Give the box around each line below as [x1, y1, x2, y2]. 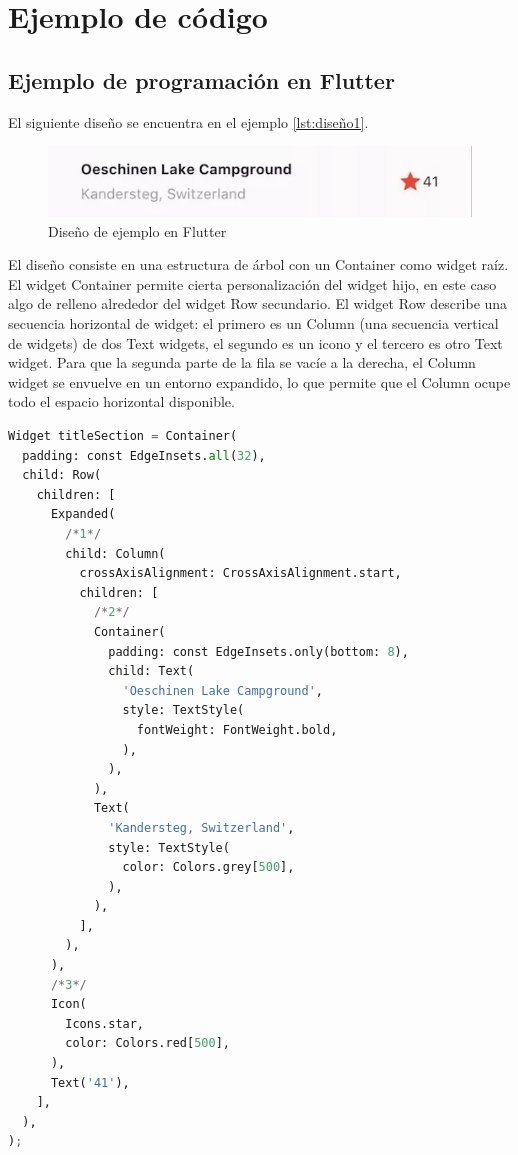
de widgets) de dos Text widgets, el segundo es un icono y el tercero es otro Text [8, 332, 503, 353]
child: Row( [22, 468, 102, 483]
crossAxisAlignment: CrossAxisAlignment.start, [79, 566, 402, 581]
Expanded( [50, 507, 116, 522]
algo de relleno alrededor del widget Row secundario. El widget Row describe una [8, 293, 508, 314]
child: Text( [108, 664, 195, 679]
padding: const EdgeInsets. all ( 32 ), [22, 448, 266, 463]
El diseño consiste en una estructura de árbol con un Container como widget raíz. [8, 254, 509, 275]
